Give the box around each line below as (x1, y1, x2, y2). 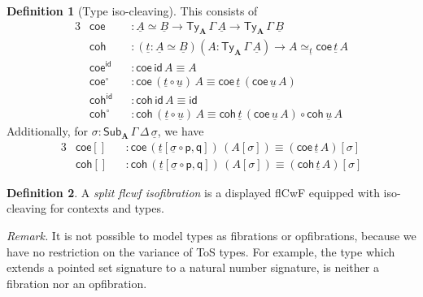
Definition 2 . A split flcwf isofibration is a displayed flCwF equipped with (7, 183, 380, 200)
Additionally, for (7, 123, 89, 140)
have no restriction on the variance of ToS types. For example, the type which (7, 243, 395, 260)
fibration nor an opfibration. (7, 274, 147, 291)
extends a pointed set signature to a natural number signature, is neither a (7, 259, 379, 276)
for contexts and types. (50, 200, 164, 217)
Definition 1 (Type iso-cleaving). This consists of (7, 2, 258, 19)
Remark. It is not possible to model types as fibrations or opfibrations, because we (7, 227, 416, 243)
